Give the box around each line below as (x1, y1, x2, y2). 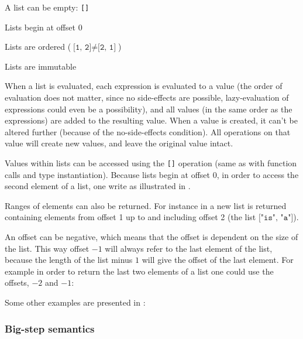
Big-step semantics (5, 321, 95, 335)
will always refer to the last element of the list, (105, 242, 273, 254)
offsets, (5, 276, 29, 289)
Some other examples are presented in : (5, 296, 146, 308)
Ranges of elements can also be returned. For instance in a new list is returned (5, 199, 287, 211)
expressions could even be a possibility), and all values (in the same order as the (5, 102, 292, 115)
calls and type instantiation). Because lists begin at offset (5, 168, 211, 180)
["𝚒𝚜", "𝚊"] (258, 214, 294, 222)
